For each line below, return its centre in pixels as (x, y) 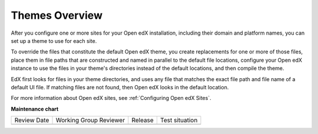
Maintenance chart (35, 109)
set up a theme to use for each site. (54, 41)
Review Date (32, 120)
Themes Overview (57, 15)
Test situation (179, 120)
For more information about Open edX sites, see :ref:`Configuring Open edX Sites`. (111, 98)
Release (143, 120)
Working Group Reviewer (90, 120)
